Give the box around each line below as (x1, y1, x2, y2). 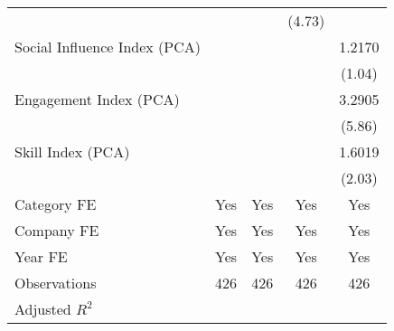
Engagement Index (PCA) (14, 89, 180, 109)
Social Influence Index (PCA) (14, 36, 202, 57)
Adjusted (14, 298, 71, 319)
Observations (14, 272, 97, 293)
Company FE (14, 220, 99, 241)
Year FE (14, 246, 68, 267)
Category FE (14, 194, 97, 214)
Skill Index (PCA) (14, 141, 130, 162)
